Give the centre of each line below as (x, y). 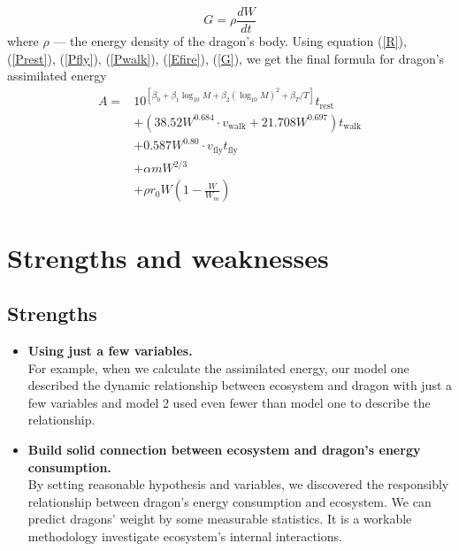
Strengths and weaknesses (168, 257)
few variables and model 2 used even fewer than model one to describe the (229, 402)
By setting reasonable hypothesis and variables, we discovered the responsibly (238, 484)
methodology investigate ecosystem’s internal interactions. (185, 536)
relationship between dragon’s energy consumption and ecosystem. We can (229, 501)
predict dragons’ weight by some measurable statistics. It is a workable (220, 519)
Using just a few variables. (110, 350)
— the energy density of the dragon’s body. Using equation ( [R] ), (230, 41)
